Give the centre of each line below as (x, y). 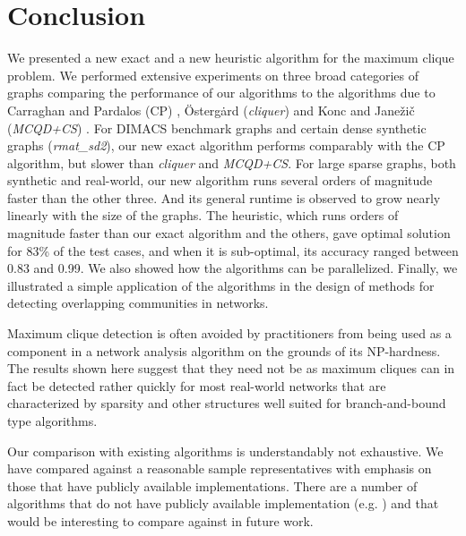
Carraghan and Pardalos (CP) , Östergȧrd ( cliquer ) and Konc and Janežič (211, 110)
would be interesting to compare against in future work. (160, 520)
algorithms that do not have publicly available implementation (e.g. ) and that (223, 503)
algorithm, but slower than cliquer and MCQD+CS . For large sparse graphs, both (232, 162)
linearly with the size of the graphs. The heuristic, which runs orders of (203, 215)
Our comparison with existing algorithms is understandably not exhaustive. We (225, 451)
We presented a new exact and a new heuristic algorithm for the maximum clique (231, 58)
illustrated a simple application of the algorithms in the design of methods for (221, 285)
